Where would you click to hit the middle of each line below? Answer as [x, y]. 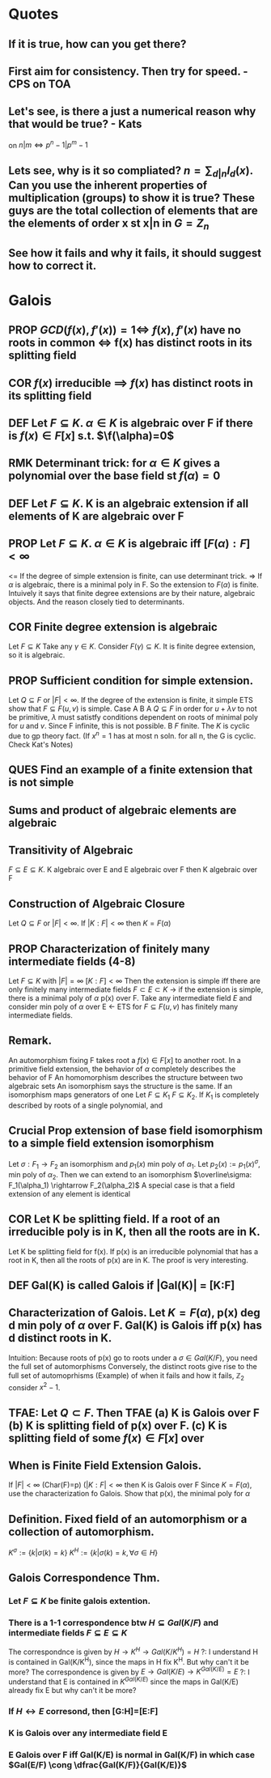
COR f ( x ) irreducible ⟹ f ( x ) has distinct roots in [131, 383]
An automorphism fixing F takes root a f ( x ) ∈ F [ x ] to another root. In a [125, 1060]
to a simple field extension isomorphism [111, 1144]
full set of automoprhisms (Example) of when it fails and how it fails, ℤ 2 [127, 1376]
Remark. [30, 1041]
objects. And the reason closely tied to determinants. [96, 602]
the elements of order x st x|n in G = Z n [109, 224]
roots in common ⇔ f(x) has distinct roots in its [130, 343]
